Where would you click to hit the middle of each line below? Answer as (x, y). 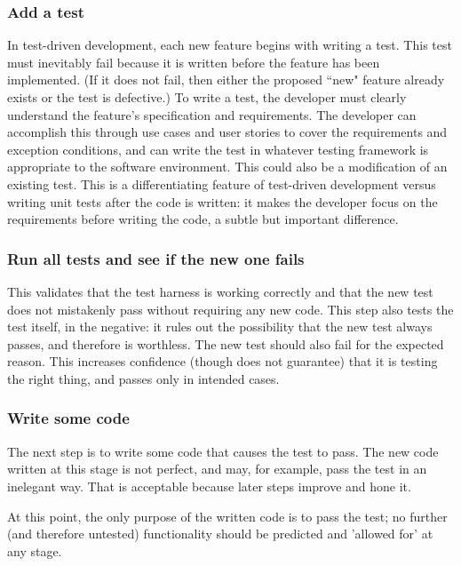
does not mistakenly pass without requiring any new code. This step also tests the (230, 309)
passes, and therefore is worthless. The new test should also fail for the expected (226, 343)
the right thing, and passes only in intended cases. (143, 378)
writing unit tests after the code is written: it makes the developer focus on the (223, 201)
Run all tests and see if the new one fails (156, 258)
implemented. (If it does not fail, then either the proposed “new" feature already (226, 80)
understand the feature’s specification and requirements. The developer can (212, 114)
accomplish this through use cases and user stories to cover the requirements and (227, 132)
